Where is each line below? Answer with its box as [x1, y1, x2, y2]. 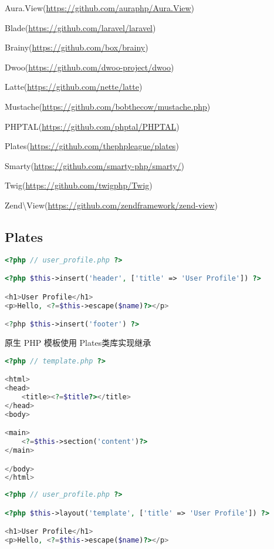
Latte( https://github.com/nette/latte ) [5, 80, 143, 93]
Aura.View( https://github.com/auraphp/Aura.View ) [5, 2, 195, 14]
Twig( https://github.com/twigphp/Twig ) [5, 179, 153, 191]
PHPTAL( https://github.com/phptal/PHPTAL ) [5, 120, 180, 132]
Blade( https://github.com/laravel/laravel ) [5, 21, 156, 33]
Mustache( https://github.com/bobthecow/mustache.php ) [5, 100, 211, 112]
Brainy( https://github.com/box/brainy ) [5, 41, 148, 53]
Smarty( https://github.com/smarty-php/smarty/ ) [5, 159, 185, 171]
